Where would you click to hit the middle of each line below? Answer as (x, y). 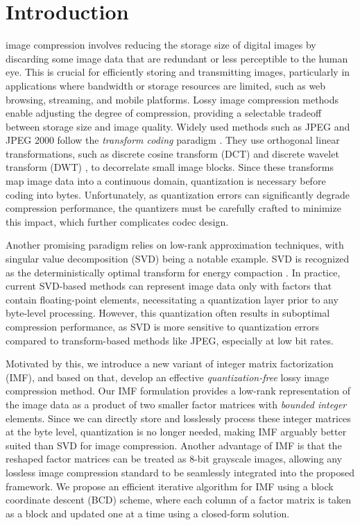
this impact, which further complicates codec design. (117, 221)
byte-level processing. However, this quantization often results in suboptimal (168, 313)
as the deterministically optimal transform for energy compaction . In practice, (173, 272)
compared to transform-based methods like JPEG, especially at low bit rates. (170, 340)
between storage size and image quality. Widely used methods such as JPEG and (178, 126)
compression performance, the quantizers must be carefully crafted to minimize (173, 208)
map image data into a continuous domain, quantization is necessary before (166, 181)
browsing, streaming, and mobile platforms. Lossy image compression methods (172, 99)
